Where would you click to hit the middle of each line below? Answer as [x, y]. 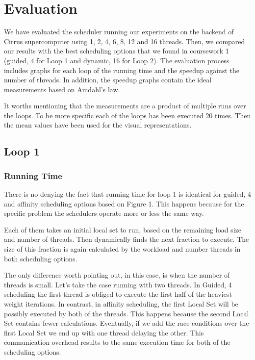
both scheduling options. [41, 258]
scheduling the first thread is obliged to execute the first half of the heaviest [118, 294]
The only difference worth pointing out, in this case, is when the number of [117, 275]
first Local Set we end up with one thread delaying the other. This [104, 332]
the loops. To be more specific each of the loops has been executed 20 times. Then [127, 115]
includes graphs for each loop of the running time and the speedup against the [122, 70]
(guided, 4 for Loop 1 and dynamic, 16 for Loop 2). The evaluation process [117, 60]
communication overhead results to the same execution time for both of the [117, 342]
